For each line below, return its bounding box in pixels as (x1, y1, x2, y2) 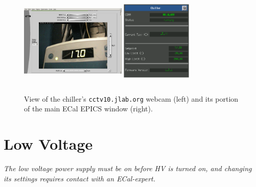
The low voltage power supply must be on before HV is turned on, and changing (4, 163, 252, 174)
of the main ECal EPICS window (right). (24, 103, 153, 114)
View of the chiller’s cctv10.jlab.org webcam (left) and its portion (24, 93, 239, 104)
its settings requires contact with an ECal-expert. (4, 173, 156, 183)
